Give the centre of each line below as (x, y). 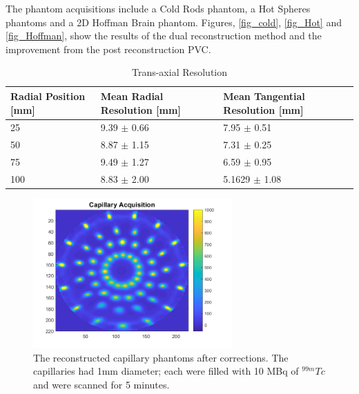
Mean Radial (132, 96)
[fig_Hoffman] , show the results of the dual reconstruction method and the (164, 36)
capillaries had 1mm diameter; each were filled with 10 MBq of (166, 371)
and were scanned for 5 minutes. (101, 384)
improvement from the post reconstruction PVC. (108, 49)
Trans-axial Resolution (179, 72)
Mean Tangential (264, 96)
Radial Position (48, 96)
